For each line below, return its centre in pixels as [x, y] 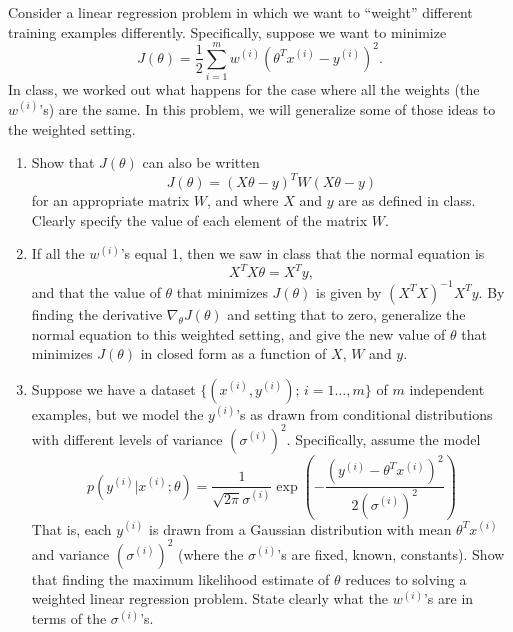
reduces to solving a [406, 578]
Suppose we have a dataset [113, 388]
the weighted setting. [72, 128]
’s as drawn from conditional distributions [364, 413]
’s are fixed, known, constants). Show [391, 553]
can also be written [201, 162]
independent [447, 388]
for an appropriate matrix [110, 200]
